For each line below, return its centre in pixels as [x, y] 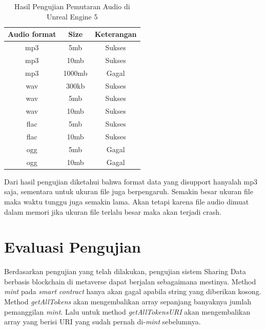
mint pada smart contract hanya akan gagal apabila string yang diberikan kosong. [133, 291]
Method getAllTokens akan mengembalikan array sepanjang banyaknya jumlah [128, 301]
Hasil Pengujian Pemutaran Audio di [72, 6]
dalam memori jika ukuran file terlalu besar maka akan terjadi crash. [113, 211]
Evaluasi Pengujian [73, 247]
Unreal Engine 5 [72, 16]
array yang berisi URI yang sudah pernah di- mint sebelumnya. [103, 322]
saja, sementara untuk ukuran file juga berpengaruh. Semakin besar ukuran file [129, 191]
